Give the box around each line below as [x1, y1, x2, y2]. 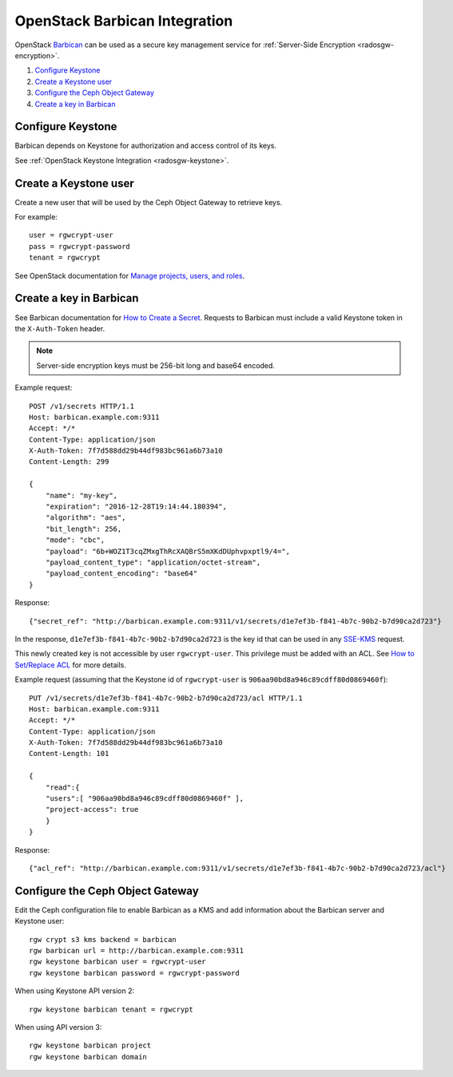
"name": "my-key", [45, 491, 118, 500]
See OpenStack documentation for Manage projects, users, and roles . [14, 271, 245, 280]
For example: [14, 212, 58, 222]
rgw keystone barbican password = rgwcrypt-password [29, 968, 240, 977]
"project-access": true [45, 805, 139, 814]
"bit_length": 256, [45, 524, 122, 533]
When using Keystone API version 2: [14, 986, 135, 996]
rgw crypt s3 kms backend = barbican [29, 935, 177, 944]
